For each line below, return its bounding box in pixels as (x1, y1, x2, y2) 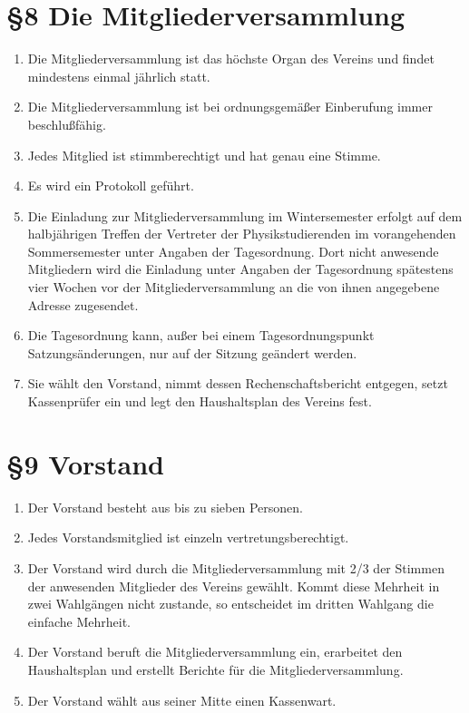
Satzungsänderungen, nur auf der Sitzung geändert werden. (27, 343, 357, 362)
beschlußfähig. (27, 114, 106, 133)
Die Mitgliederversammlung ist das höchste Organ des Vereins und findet (27, 49, 435, 68)
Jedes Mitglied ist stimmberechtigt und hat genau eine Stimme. (27, 145, 381, 164)
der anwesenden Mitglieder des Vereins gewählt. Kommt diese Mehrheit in (27, 576, 440, 595)
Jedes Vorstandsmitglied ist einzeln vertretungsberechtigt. (27, 528, 349, 547)
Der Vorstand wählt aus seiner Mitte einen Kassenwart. (27, 690, 337, 709)
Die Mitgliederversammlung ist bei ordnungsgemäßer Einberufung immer (27, 97, 433, 116)
